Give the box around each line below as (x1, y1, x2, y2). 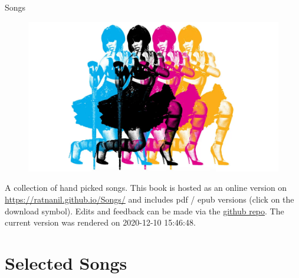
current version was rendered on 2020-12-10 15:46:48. (5, 216, 196, 229)
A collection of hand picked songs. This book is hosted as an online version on (5, 181, 287, 194)
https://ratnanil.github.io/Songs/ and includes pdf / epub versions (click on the (5, 193, 294, 206)
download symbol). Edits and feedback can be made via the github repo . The (5, 204, 284, 217)
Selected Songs (5, 250, 127, 274)
